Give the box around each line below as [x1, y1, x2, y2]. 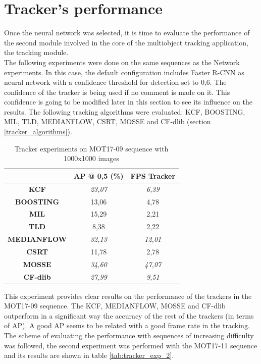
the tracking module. [4, 47, 69, 58]
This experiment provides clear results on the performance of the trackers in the [4, 290, 252, 301]
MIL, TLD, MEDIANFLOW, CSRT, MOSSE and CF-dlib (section [4, 116, 211, 127]
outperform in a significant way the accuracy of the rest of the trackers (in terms [4, 310, 254, 321]
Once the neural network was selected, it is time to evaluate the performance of [4, 27, 250, 38]
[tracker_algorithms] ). [4, 126, 72, 137]
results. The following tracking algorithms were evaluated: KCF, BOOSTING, [4, 106, 245, 117]
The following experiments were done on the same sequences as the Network [4, 57, 240, 67]
